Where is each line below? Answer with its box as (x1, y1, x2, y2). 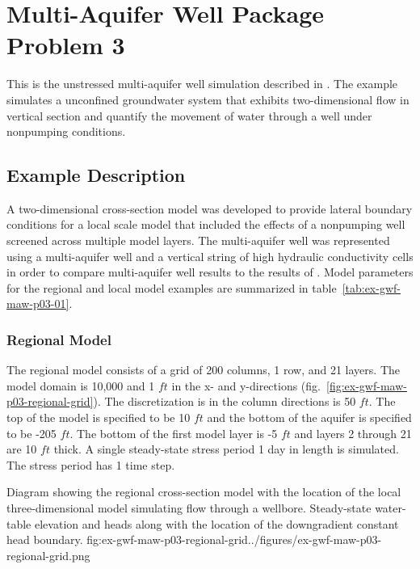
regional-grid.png (6, 546, 90, 563)
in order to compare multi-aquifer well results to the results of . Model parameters (6, 263, 414, 280)
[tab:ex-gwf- (342, 279, 401, 296)
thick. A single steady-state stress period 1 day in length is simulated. (53, 440, 399, 457)
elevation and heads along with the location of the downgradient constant (34, 515, 399, 532)
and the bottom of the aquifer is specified (207, 409, 412, 426)
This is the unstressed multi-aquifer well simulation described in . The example (6, 75, 398, 92)
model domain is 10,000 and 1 (6, 377, 155, 394)
